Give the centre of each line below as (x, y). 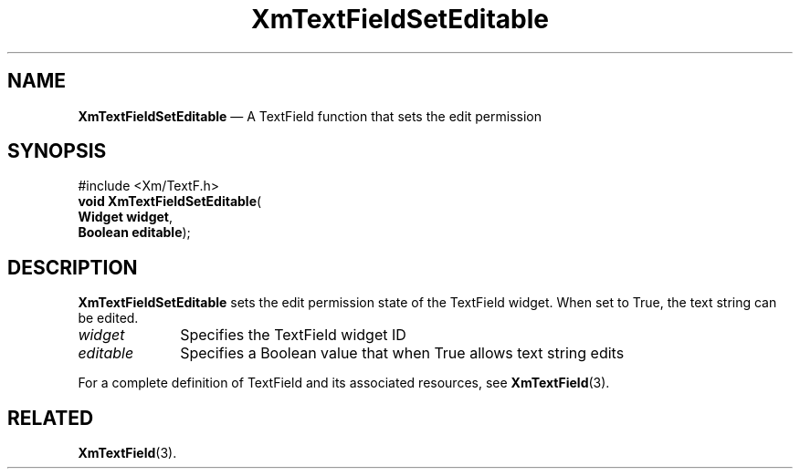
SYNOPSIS (57, 151)
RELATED (51, 418)
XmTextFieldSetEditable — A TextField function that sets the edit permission (310, 116)
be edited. (108, 318)
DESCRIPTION (73, 267)
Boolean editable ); (134, 233)
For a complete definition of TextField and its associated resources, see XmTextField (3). (344, 383)
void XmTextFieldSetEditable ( (170, 202)
